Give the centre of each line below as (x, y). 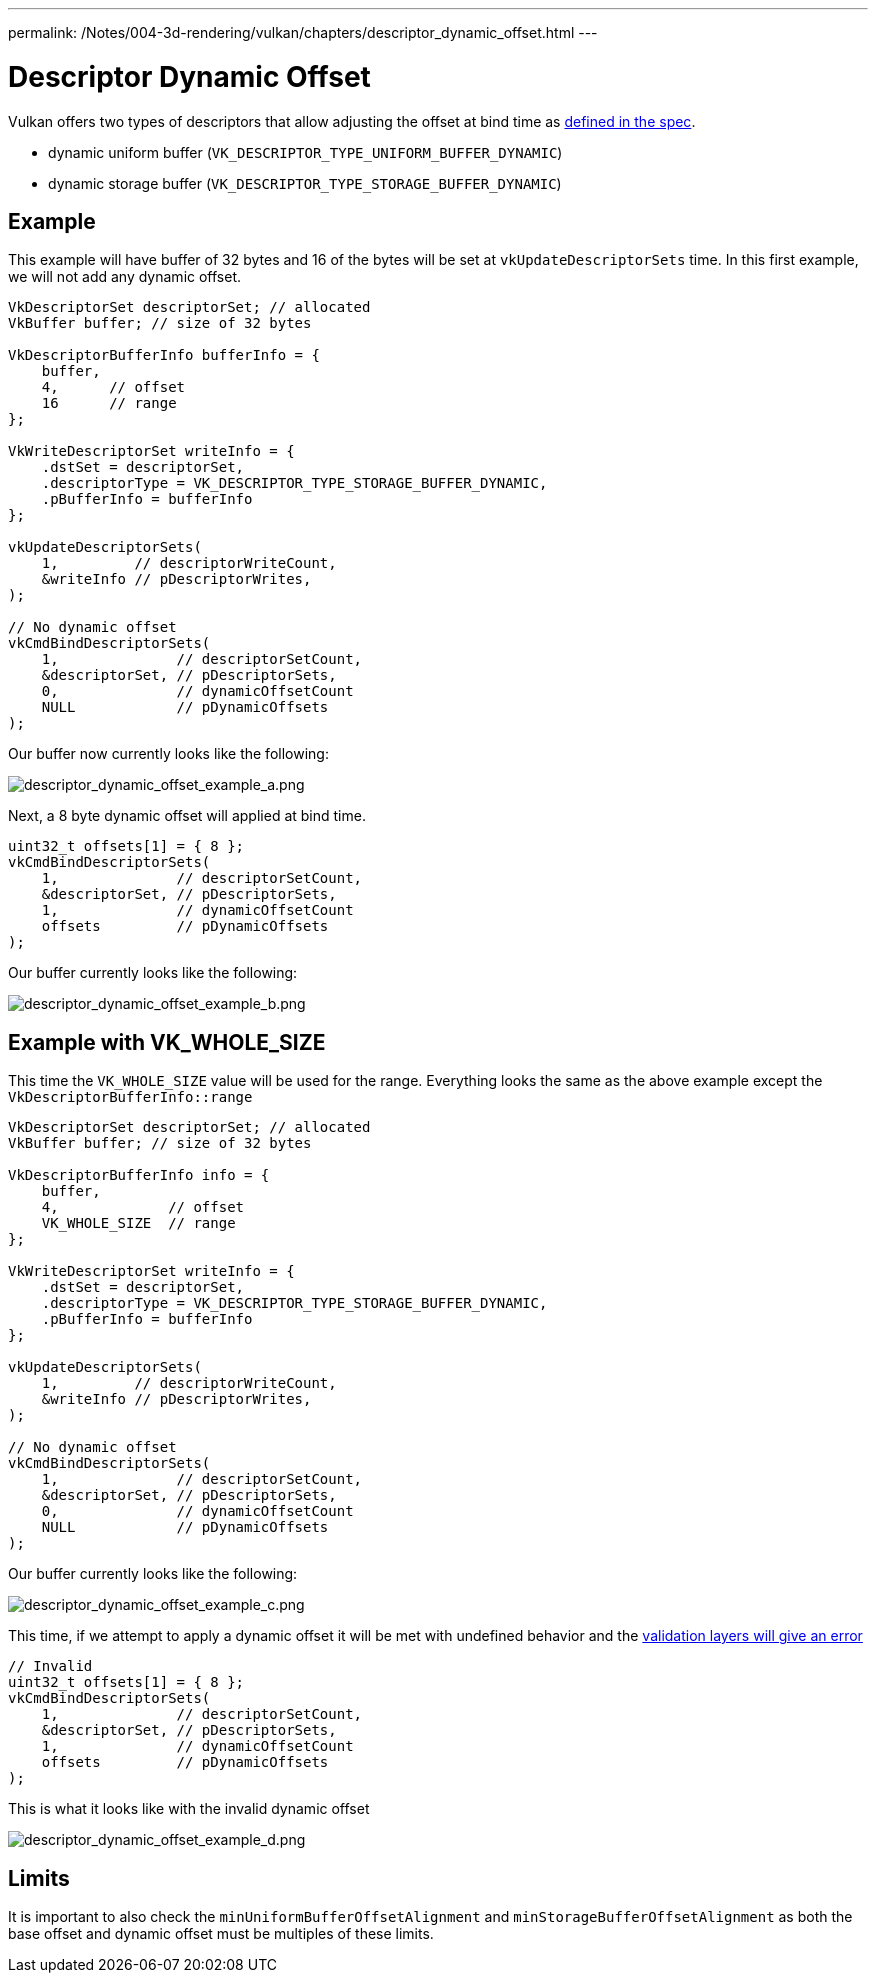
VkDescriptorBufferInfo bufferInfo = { (164, 355)
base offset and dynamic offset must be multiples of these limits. (221, 1934)
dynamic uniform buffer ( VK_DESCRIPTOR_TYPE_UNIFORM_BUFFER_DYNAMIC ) (305, 152)
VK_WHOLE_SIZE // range (138, 1223)
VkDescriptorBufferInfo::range (130, 1097)
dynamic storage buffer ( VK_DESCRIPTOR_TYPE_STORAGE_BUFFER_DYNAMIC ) (305, 183)
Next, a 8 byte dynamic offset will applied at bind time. (187, 816)
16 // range (109, 403)
